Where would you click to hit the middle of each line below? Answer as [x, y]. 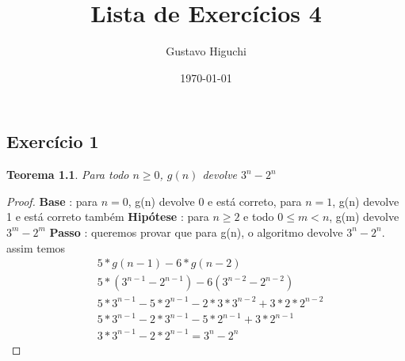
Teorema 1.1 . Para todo [68, 175]
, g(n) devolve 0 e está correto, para [215, 201]
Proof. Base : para [52, 201]
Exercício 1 [53, 141]
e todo [259, 217]
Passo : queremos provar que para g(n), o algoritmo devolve [196, 232]
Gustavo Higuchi [206, 51]
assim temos [36, 247]
